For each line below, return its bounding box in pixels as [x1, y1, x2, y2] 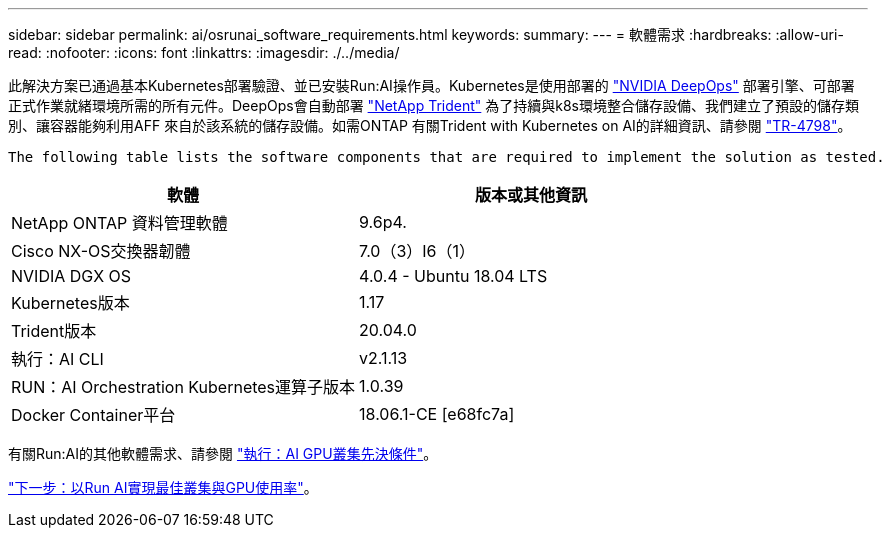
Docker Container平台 [11, 405, 176, 425]
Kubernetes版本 [11, 293, 130, 313]
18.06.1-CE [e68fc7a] [359, 404, 515, 424]
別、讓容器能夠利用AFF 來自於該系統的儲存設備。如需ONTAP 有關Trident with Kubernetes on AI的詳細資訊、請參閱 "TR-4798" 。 [8, 117, 852, 134]
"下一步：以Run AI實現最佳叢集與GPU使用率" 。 [8, 479, 318, 496]
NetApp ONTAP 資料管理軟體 [11, 213, 228, 233]
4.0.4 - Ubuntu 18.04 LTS [359, 266, 548, 286]
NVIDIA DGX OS [11, 266, 132, 286]
